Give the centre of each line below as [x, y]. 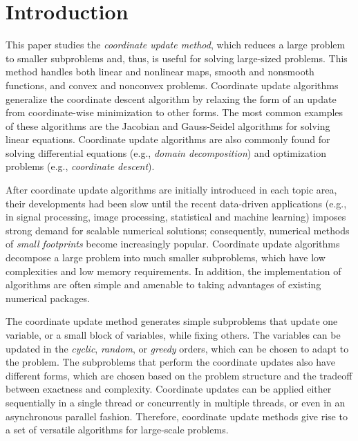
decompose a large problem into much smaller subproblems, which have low [166, 257]
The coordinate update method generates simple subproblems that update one [172, 321]
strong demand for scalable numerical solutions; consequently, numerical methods [178, 230]
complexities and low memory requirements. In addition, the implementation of [173, 271]
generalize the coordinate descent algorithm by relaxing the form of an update [171, 98]
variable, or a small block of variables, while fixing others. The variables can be [173, 335]
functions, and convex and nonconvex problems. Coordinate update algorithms [172, 85]
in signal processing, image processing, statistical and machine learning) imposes [176, 217]
